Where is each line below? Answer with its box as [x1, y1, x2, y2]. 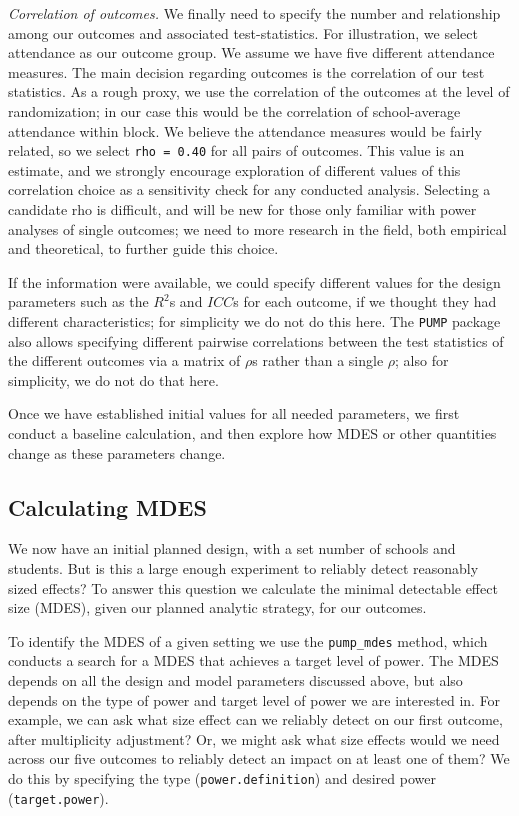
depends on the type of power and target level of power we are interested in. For [8, 689, 501, 710]
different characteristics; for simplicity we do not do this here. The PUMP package [8, 310, 501, 331]
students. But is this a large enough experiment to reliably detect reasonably [8, 557, 479, 578]
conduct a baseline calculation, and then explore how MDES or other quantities [8, 423, 497, 443]
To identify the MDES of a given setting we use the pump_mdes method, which [8, 630, 488, 651]
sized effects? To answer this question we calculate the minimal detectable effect [8, 577, 498, 598]
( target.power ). [8, 787, 109, 808]
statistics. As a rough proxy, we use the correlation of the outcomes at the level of [8, 81, 510, 102]
